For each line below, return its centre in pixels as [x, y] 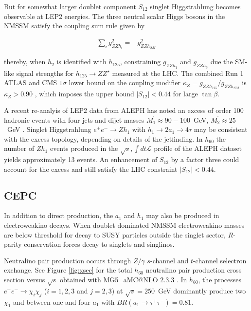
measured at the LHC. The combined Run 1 [178, 73]
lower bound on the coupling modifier [125, 82]
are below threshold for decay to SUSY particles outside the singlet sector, [115, 234]
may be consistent [221, 129]
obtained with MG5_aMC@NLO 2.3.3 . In [123, 280]
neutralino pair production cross [194, 270]
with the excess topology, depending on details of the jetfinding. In [103, 138]
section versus [25, 280]
